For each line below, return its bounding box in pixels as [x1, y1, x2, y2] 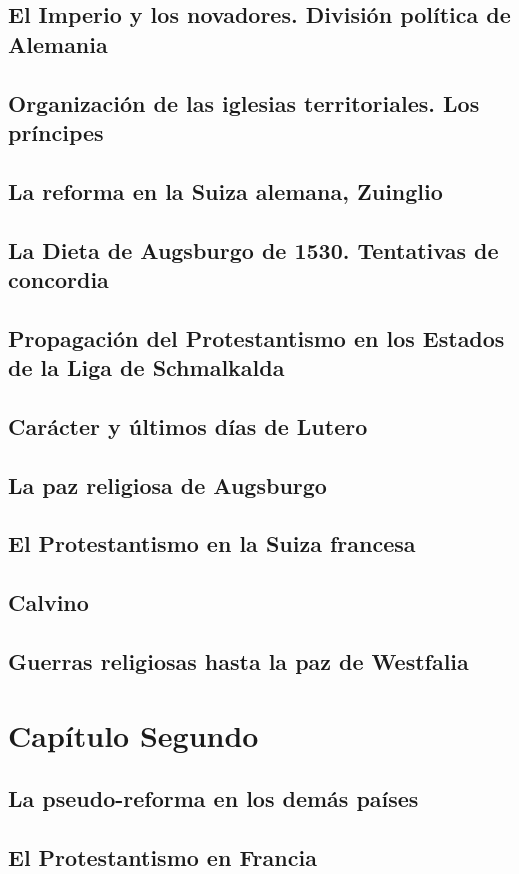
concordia [8, 263, 109, 294]
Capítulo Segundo [8, 714, 259, 755]
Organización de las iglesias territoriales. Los [8, 87, 480, 118]
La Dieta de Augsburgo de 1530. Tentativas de [8, 234, 499, 265]
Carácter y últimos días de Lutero [8, 410, 368, 441]
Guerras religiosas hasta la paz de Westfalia [8, 645, 469, 676]
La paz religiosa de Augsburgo [8, 469, 327, 500]
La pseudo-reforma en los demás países [8, 783, 419, 814]
